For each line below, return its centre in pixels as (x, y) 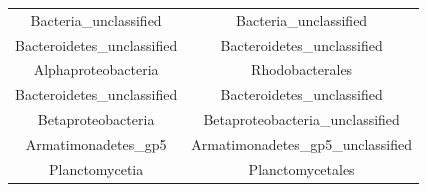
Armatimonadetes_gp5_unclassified (302, 143)
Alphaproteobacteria (96, 69)
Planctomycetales (301, 168)
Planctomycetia (96, 168)
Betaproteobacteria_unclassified (301, 119)
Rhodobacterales (302, 69)
